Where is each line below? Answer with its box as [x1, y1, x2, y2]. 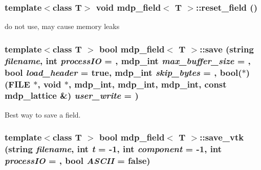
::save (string [200, 42, 254, 55]
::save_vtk [200, 131, 244, 144]
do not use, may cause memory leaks [5, 21, 120, 32]
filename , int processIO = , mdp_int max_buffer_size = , [5, 54, 251, 67]
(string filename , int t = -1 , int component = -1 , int [5, 143, 222, 155]
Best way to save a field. [5, 109, 81, 120]
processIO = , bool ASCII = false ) [5, 154, 150, 167]
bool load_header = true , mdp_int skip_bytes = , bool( [5, 66, 242, 78]
